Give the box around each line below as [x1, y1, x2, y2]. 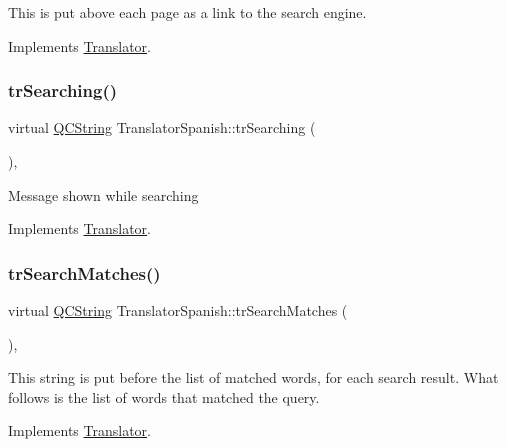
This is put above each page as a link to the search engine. [8, 2, 367, 22]
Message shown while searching [8, 184, 199, 205]
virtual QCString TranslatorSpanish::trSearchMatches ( [8, 300, 348, 320]
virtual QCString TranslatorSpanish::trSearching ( [8, 117, 316, 138]
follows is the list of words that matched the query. [8, 386, 320, 407]
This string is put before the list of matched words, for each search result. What [8, 367, 499, 388]
